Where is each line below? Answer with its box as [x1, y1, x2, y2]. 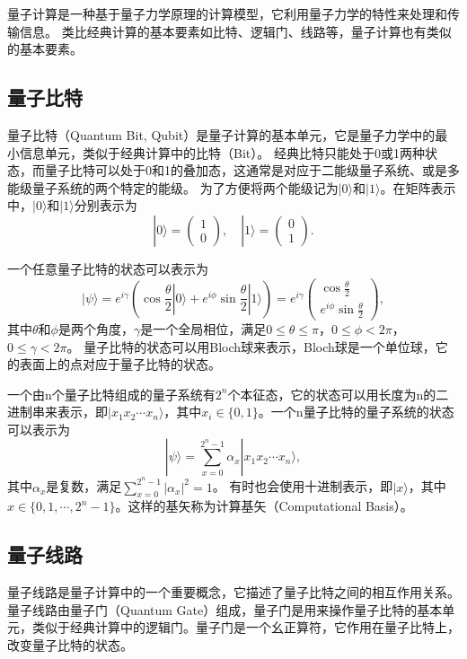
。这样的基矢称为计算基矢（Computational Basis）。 [115, 496, 413, 515]
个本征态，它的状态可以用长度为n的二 [227, 384, 449, 403]
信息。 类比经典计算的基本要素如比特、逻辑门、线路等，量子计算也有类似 [19, 22, 452, 40]
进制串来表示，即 [7, 402, 108, 421]
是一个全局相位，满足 [140, 319, 267, 338]
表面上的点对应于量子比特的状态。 [19, 355, 221, 373]
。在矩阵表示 [380, 178, 456, 197]
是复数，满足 [46, 477, 122, 496]
